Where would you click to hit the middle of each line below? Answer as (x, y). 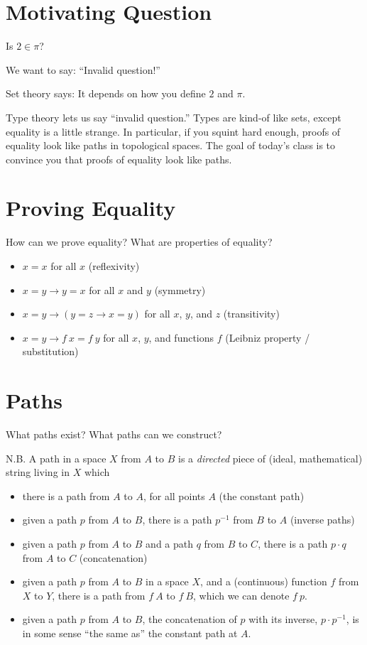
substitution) (50, 351)
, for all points (174, 495)
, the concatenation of (190, 619)
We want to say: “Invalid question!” (83, 69)
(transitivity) (251, 314)
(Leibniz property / (268, 337)
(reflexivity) (114, 266)
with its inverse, (283, 619)
